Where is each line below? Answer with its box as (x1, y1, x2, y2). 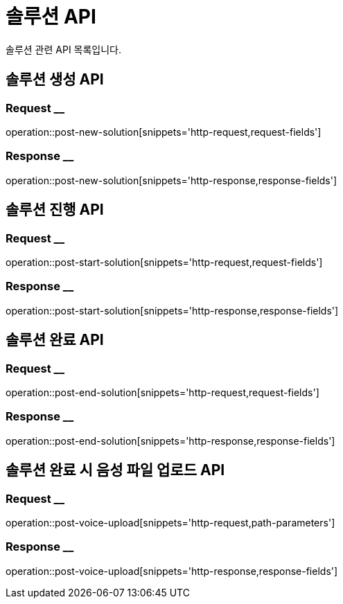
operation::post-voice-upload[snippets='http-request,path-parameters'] (6, 516, 335, 528)
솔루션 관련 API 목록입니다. (6, 43, 122, 55)
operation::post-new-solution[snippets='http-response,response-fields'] (6, 174, 337, 186)
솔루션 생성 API (6, 71, 104, 89)
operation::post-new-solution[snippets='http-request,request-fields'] (6, 125, 322, 138)
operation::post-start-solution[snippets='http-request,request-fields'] (6, 256, 323, 268)
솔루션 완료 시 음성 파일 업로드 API (6, 461, 225, 479)
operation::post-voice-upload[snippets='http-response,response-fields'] (6, 565, 338, 577)
